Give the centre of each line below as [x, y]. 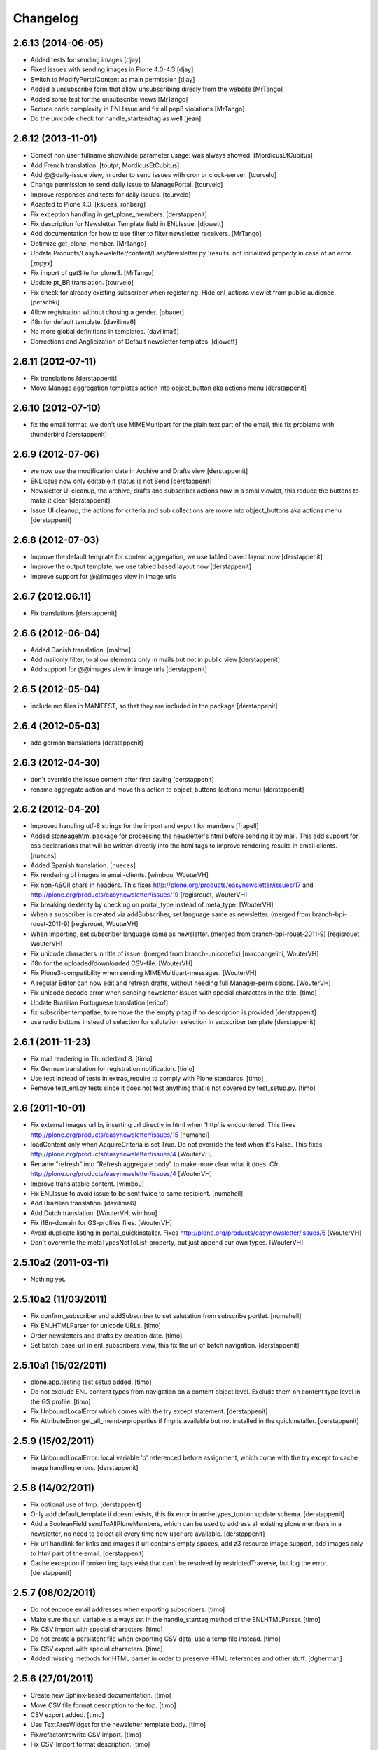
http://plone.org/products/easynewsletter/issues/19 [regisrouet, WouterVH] [139, 895]
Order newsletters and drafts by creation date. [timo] [106, 1335]
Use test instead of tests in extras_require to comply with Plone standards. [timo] [147, 1078]
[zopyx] [41, 263]
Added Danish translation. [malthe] [80, 650]
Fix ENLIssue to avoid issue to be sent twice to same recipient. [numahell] [137, 1193]
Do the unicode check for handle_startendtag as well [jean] [116, 118]
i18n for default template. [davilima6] [83, 321]
